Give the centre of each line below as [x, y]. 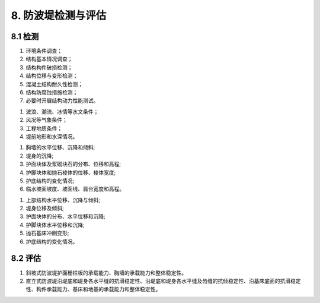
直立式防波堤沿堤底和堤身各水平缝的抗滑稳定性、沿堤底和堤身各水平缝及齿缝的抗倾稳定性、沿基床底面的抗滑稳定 [163, 281]
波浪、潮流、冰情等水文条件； [62, 111]
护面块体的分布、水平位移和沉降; [66, 216]
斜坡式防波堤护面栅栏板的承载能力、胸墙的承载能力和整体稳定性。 [106, 273]
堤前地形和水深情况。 [52, 136]
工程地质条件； [44, 128]
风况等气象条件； [47, 120]
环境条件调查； [44, 51]
